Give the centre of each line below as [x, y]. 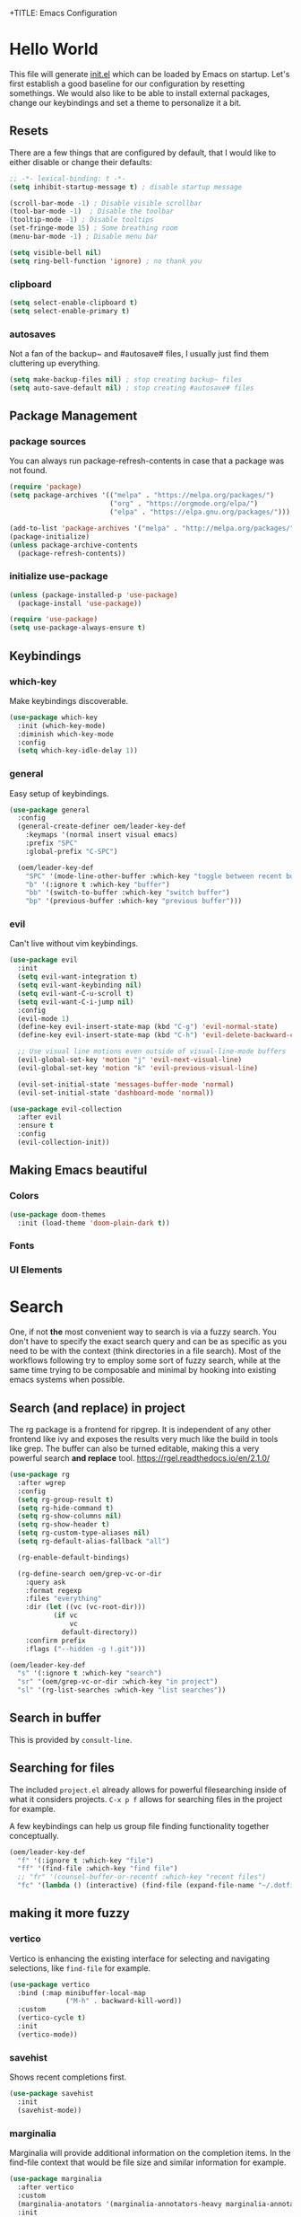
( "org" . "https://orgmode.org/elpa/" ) [183, 504]
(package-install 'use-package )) [80, 603]
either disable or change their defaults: [81, 162]
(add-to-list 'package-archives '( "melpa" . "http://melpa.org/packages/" [152, 528]
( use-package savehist [52, 2094]
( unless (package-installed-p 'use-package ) [94, 595]
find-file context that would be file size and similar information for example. [148, 2162]
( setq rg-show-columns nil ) [70, 1517]
